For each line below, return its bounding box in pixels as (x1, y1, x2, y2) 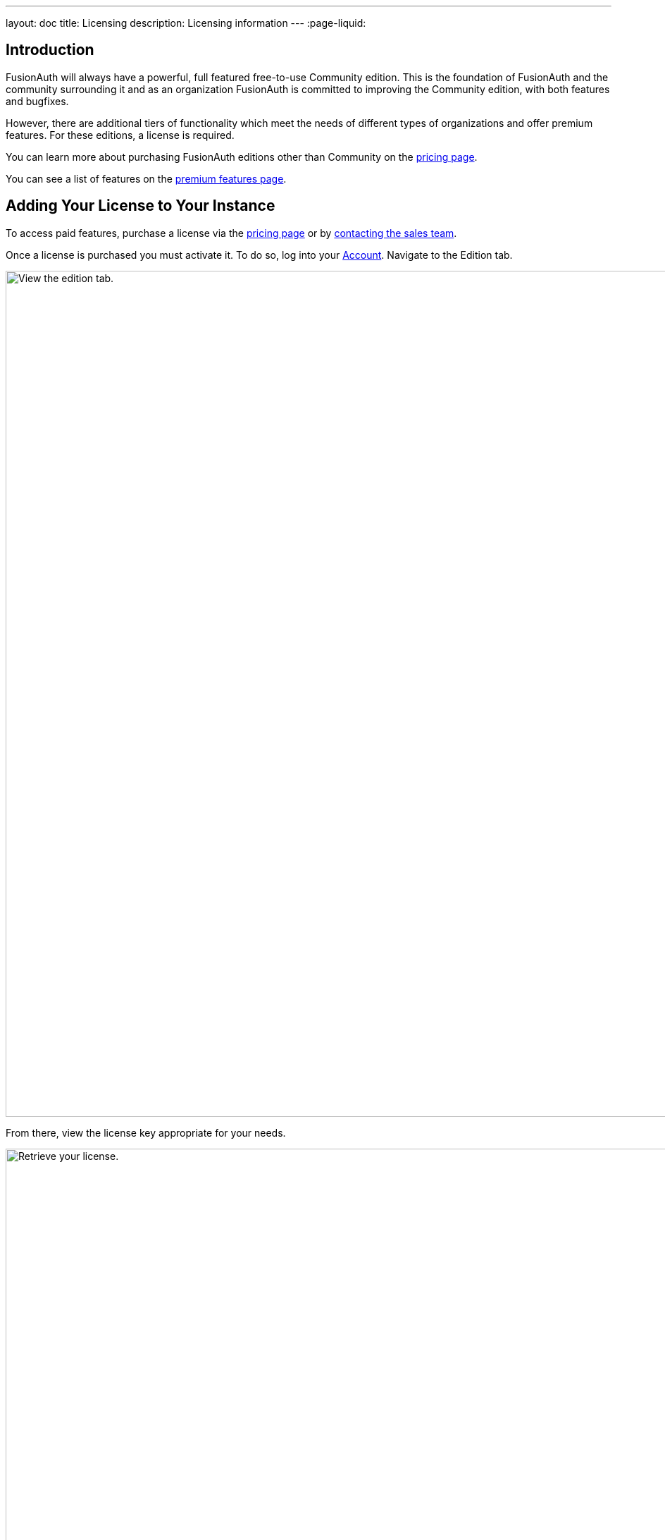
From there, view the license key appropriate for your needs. (6, 1126, 286, 1139)
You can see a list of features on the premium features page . (6, 172, 287, 185)
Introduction (6, 41, 94, 59)
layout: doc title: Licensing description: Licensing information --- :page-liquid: (6, 17, 366, 29)
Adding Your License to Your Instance (6, 197, 275, 215)
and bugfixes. (6, 94, 69, 107)
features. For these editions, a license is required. (6, 128, 235, 141)
